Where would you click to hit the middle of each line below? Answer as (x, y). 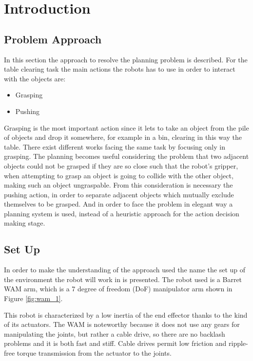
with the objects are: (35, 78)
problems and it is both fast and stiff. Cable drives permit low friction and (115, 343)
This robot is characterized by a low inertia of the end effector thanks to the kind (126, 314)
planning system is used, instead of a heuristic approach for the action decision (122, 213)
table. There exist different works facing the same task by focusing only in (115, 146)
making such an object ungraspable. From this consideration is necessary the (118, 185)
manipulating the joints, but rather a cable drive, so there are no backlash (115, 333)
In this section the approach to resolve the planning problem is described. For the (126, 59)
